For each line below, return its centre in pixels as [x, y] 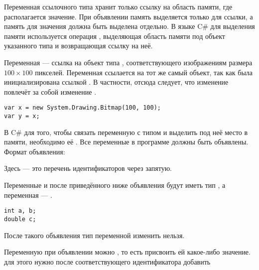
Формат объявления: [35, 151]
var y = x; [22, 116]
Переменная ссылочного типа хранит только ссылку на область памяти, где [118, 6]
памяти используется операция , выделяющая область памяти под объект [115, 36]
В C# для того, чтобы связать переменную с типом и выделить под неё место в [126, 132]
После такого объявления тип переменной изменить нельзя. [94, 235]
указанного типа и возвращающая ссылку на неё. [78, 46]
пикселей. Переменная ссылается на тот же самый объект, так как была [144, 72]
